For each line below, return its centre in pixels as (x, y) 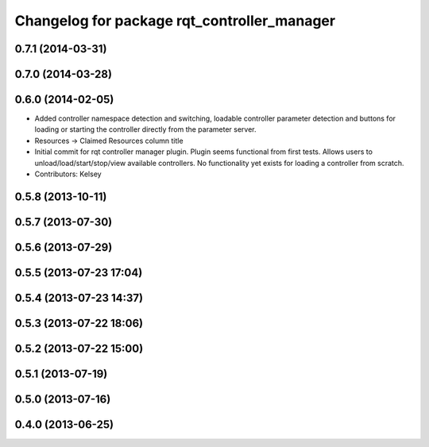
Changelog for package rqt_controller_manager (175, 21)
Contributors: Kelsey (68, 174)
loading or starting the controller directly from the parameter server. (146, 129)
